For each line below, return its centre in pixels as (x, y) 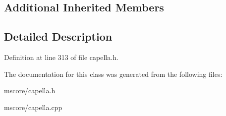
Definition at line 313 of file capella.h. (61, 57)
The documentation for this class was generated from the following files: (113, 74)
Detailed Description (58, 36)
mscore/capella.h (30, 90)
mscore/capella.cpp (33, 107)
